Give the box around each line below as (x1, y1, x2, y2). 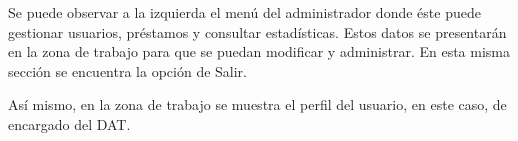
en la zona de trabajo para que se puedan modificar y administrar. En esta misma (8, 41, 510, 62)
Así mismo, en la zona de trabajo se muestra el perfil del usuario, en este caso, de (8, 94, 507, 115)
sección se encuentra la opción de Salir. (8, 60, 247, 81)
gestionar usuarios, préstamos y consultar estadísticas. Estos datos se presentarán (8, 21, 507, 42)
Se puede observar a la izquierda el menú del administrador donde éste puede (8, 2, 481, 22)
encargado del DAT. (8, 113, 131, 134)
